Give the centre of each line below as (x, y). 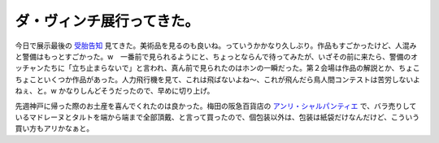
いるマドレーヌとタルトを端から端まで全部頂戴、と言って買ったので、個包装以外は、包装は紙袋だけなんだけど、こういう (217, 117)
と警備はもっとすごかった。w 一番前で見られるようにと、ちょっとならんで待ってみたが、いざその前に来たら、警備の (213, 56)
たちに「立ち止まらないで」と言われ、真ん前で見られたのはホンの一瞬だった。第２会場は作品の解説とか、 (221, 68)
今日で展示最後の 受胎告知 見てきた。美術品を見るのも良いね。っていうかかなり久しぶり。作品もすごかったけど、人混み (216, 45)
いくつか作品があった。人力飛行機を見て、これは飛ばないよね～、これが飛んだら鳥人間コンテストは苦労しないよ (232, 79)
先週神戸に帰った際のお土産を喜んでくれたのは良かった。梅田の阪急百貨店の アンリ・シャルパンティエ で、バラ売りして (216, 106)
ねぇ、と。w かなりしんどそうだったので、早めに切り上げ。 (115, 91)
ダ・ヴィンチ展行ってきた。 (107, 21)
